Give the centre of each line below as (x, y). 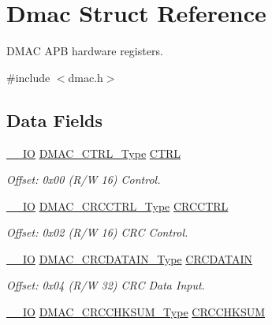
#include (28, 77)
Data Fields (55, 120)
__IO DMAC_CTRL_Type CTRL (94, 153)
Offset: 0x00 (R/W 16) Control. (84, 179)
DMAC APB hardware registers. (85, 51)
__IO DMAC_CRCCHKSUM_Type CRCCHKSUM (136, 312)
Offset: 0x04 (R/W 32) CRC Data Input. (106, 285)
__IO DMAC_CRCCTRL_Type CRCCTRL (117, 205)
